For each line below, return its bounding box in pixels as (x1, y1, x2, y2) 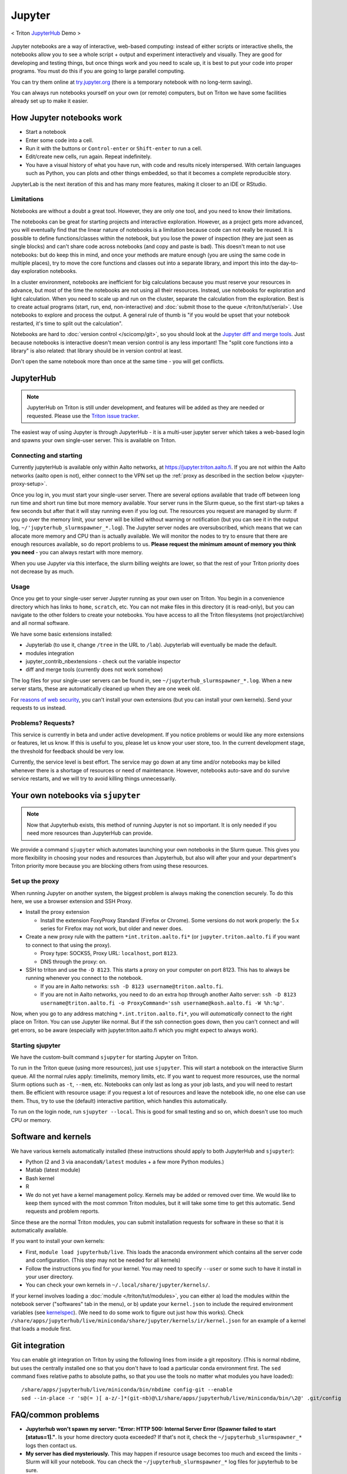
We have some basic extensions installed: (11, 630, 113, 637)
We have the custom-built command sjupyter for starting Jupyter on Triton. (11, 1053, 199, 1061)
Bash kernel (25, 1174, 55, 1182)
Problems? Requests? (11, 719, 75, 727)
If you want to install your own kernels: (11, 1238, 105, 1245)
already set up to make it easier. (11, 97, 88, 104)
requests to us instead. (11, 704, 67, 711)
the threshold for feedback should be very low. (11, 748, 125, 755)
